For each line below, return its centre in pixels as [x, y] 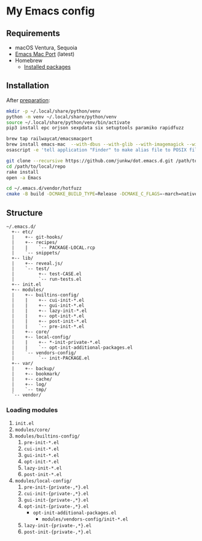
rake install [23, 172]
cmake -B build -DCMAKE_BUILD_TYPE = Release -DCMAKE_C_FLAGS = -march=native [102, 194]
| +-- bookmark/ [36, 374]
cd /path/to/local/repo [36, 167]
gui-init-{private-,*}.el [56, 500]
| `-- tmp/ [29, 390]
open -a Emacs [24, 178]
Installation [28, 86]
